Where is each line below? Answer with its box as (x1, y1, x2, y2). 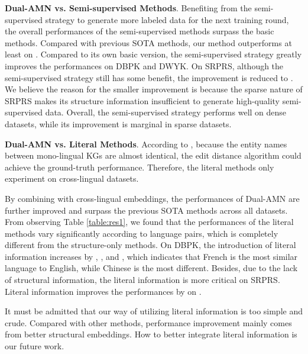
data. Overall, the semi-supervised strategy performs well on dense (45, 106, 287, 118)
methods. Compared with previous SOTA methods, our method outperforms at (5, 36, 292, 49)
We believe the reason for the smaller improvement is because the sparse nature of (5, 83, 303, 95)
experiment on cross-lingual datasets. (5, 172, 139, 185)
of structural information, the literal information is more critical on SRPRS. (5, 273, 280, 286)
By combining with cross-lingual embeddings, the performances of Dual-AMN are (5, 192, 300, 204)
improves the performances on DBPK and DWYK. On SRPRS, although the (5, 59, 284, 72)
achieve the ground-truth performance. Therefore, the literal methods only (5, 160, 274, 173)
